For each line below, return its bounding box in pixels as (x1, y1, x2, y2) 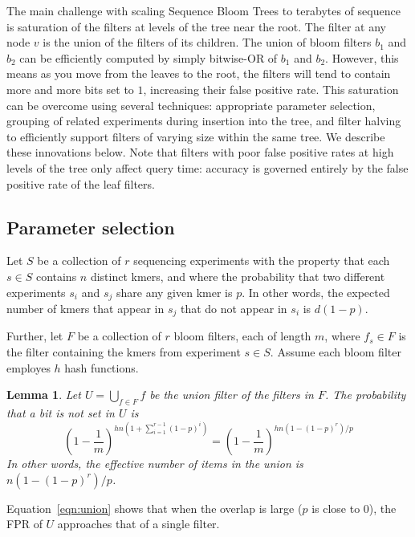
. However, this (325, 49, 399, 66)
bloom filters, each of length (173, 327, 311, 344)
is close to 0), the (311, 499, 397, 516)
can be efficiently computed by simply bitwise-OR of (19, 49, 278, 66)
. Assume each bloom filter (270, 344, 401, 360)
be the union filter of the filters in (149, 386, 314, 403)
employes (6, 359, 51, 376)
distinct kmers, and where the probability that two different (90, 267, 385, 284)
